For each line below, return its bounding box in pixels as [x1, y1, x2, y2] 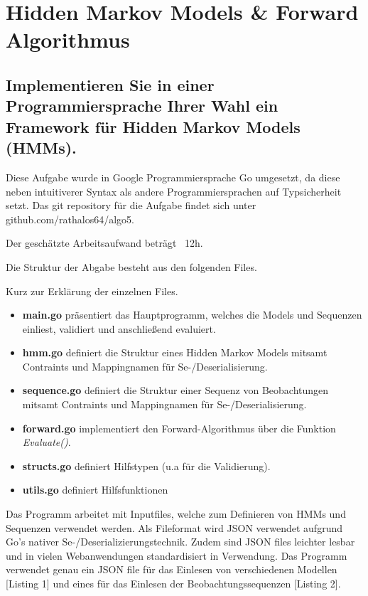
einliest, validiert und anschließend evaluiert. [22, 321, 216, 336]
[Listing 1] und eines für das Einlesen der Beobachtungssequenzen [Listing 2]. [6, 576, 341, 590]
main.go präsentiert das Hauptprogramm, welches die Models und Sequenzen [22, 307, 362, 322]
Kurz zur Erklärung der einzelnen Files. [6, 283, 178, 298]
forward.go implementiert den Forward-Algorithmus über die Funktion [22, 420, 336, 435]
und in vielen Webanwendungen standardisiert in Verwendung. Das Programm [6, 548, 347, 563]
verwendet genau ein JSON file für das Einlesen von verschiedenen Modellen [6, 562, 337, 577]
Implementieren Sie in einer [6, 73, 215, 95]
